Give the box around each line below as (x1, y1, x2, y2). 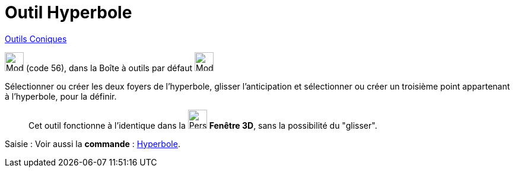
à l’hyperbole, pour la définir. (5, 91, 117, 101)
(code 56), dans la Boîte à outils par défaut (26, 62, 193, 73)
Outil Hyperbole (5, 2, 132, 23)
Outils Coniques (5, 33, 67, 44)
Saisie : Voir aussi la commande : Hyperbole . (5, 138, 180, 149)
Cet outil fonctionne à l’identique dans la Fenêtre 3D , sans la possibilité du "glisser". (28, 120, 377, 130)
